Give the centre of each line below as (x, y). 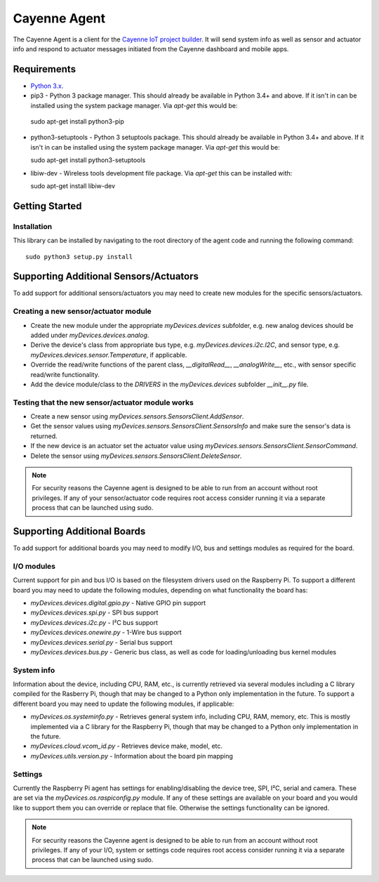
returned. (44, 436)
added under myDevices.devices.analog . (90, 335)
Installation (33, 226)
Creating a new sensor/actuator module (82, 311)
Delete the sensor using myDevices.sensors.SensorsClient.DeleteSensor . (136, 456)
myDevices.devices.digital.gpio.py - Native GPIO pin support (118, 603)
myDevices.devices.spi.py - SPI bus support (94, 613)
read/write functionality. (65, 374)
